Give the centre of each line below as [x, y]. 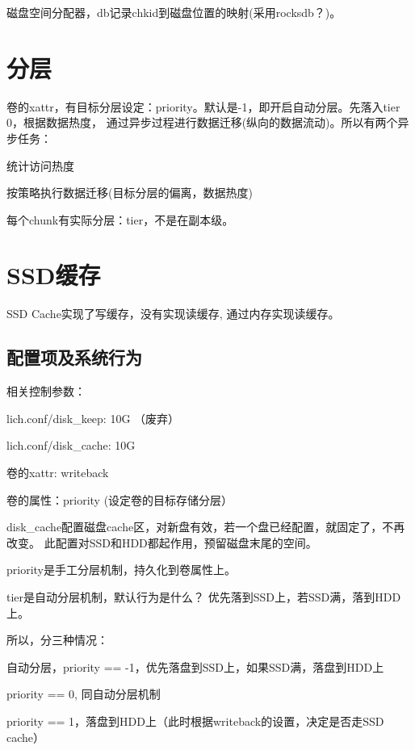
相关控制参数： [46, 391]
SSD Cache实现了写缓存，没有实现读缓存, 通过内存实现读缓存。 [173, 314]
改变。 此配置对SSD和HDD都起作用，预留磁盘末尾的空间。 [162, 542]
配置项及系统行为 [74, 357]
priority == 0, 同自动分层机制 [84, 694]
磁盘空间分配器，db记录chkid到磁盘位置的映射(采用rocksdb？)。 [174, 12]
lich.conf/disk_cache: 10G [71, 445]
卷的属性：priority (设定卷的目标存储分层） [120, 499]
